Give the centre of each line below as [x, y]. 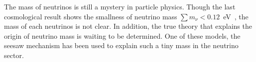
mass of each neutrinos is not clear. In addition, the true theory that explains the [128, 26]
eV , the [236, 16]
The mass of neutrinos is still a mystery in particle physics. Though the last [120, 6]
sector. [14, 55]
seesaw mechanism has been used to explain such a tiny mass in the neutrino [121, 45]
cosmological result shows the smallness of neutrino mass [91, 16]
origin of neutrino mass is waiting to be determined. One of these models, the [122, 35]
